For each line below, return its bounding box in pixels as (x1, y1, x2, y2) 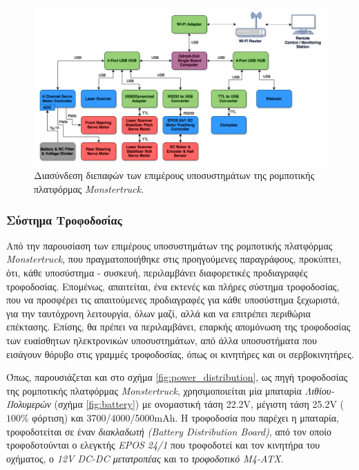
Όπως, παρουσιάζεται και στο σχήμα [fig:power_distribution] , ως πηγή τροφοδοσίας (6, 370, 348, 384)
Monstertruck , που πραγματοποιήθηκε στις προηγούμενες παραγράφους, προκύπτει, (6, 252, 342, 266)
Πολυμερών (6, 397, 51, 411)
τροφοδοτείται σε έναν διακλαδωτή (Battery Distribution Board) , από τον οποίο (6, 424, 332, 438)
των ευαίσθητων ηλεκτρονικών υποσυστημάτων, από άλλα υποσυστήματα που (6, 333, 317, 348)
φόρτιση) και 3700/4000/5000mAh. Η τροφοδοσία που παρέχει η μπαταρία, (32, 411, 340, 424)
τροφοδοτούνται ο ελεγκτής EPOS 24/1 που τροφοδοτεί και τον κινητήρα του (6, 438, 320, 452)
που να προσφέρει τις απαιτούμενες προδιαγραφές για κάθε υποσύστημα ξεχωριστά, (6, 292, 340, 307)
